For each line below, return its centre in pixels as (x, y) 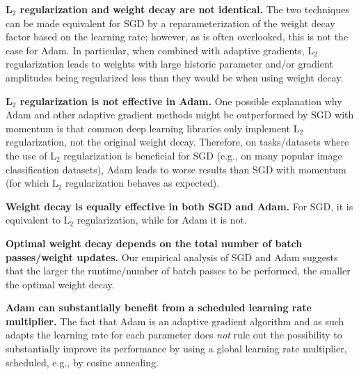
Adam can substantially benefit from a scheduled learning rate (159, 307)
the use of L (31, 155)
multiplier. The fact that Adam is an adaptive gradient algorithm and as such (175, 321)
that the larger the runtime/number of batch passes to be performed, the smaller (178, 271)
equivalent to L (38, 220)
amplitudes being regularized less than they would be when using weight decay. (175, 77)
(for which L (32, 183)
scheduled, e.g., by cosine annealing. (82, 362)
